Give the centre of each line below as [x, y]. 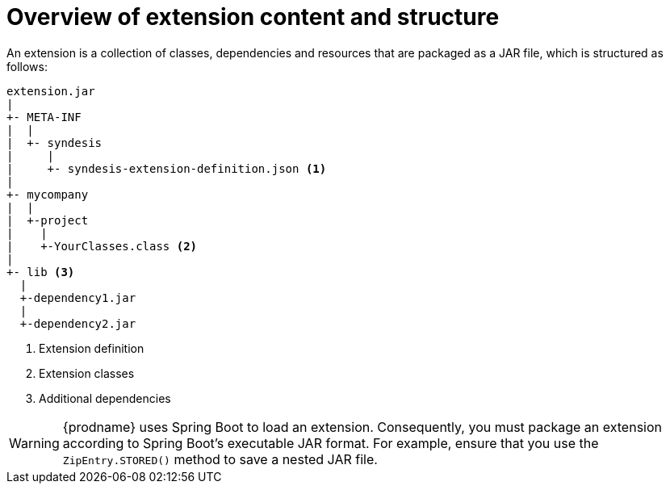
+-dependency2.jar [78, 323]
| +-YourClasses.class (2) [102, 246]
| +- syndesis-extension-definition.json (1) [167, 168]
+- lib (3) [41, 272]
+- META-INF [44, 117]
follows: [27, 66]
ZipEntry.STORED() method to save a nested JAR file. [220, 459]
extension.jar [51, 91]
